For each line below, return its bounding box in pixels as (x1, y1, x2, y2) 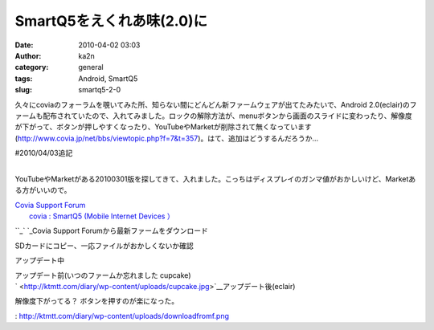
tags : (14, 73, 33, 84)
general (78, 63, 104, 72)
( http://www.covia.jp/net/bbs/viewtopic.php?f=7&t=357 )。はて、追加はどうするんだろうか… (14, 133, 319, 143)
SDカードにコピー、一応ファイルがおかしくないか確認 (14, 241, 194, 251)
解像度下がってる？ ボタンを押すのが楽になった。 (14, 296, 179, 306)
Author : (14, 51, 42, 60)
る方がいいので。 (14, 185, 72, 195)
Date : (14, 40, 34, 50)
